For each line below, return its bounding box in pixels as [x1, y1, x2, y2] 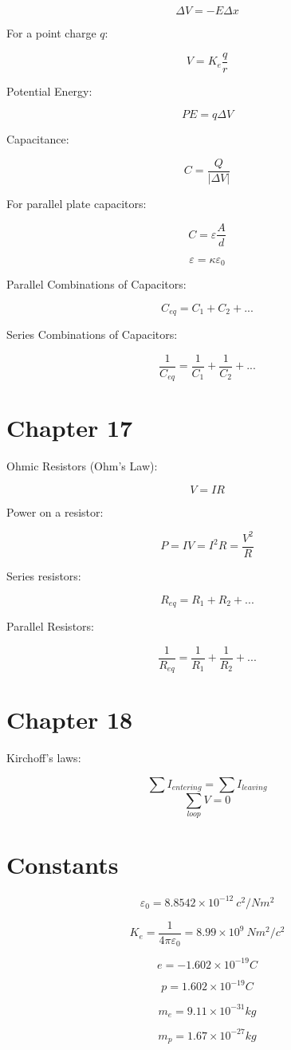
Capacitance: [6, 131, 69, 147]
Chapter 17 [6, 411, 133, 444]
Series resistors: [6, 568, 81, 584]
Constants [6, 848, 119, 881]
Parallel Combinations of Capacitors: [6, 276, 187, 293]
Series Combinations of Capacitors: [6, 326, 178, 343]
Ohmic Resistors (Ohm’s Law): [6, 458, 158, 474]
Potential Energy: [6, 82, 92, 99]
